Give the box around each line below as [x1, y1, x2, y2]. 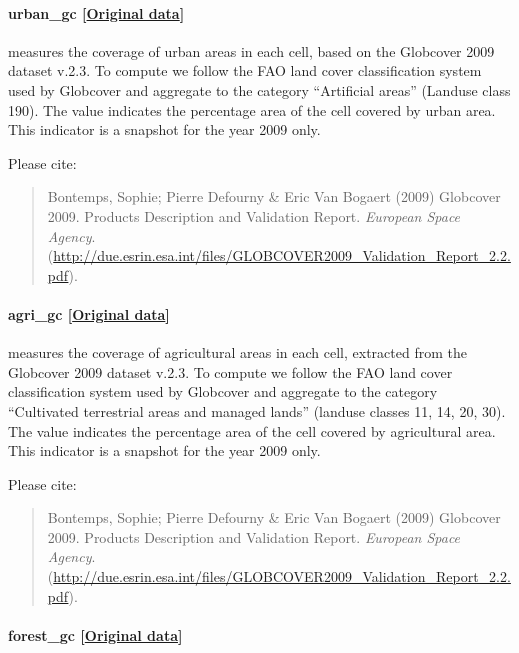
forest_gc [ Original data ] [8, 624, 183, 645]
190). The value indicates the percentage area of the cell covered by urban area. [8, 99, 496, 120]
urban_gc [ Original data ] [8, 2, 185, 23]
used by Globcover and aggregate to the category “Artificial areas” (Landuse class [8, 79, 511, 100]
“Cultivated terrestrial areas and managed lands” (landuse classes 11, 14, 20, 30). [8, 400, 506, 421]
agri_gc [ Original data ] [8, 303, 170, 324]
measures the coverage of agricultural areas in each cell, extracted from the [8, 342, 467, 363]
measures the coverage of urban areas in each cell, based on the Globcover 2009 [8, 40, 495, 61]
